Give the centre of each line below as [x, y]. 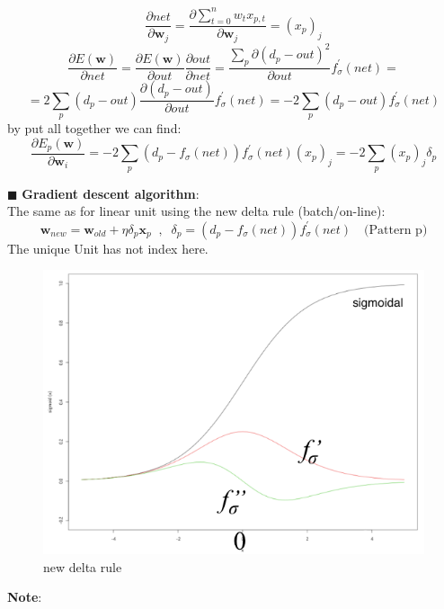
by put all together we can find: [94, 127]
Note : [25, 597]
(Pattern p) [396, 230]
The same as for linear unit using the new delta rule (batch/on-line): [196, 211]
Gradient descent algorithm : [111, 193]
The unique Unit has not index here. [108, 248]
